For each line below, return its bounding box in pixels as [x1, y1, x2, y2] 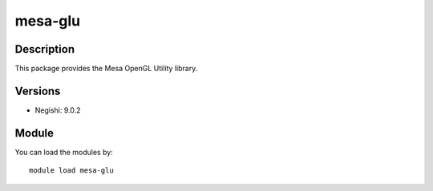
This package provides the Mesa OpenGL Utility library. [14, 64, 198, 74]
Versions [14, 84, 61, 97]
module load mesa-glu [29, 166, 114, 175]
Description [14, 42, 75, 56]
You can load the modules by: [14, 147, 114, 157]
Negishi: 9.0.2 [34, 105, 81, 115]
